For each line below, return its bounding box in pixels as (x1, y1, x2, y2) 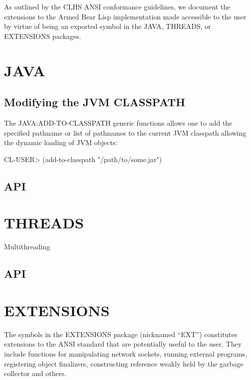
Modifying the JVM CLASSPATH (4, 94, 186, 110)
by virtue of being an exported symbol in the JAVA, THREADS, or (4, 21, 211, 31)
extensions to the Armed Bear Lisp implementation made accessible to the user (4, 11, 247, 21)
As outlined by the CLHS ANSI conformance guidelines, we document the (4, 1, 231, 11)
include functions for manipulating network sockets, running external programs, (4, 348, 248, 359)
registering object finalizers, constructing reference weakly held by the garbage (4, 358, 244, 369)
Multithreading (4, 241, 50, 252)
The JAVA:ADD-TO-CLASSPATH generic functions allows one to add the (4, 117, 233, 128)
